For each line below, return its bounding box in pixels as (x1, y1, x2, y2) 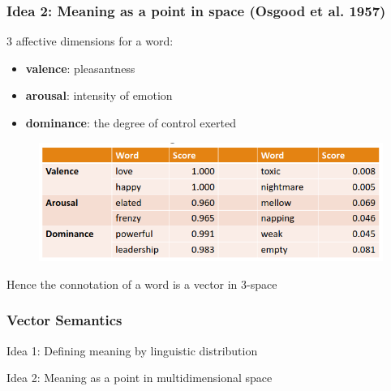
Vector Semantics (6, 310, 122, 330)
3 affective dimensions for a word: (6, 32, 174, 49)
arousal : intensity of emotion (25, 87, 173, 104)
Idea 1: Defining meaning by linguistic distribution (6, 342, 258, 359)
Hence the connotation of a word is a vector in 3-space (6, 275, 277, 292)
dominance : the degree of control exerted (25, 114, 236, 131)
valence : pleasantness (25, 59, 135, 76)
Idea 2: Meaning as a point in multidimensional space (6, 369, 273, 386)
